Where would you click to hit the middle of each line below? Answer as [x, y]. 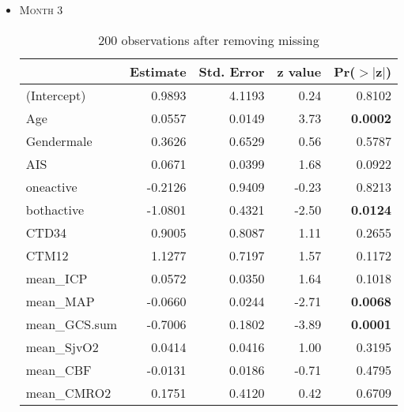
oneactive [51, 186]
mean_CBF [59, 369]
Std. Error [232, 71]
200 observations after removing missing [209, 39]
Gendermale [59, 140]
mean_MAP [60, 301]
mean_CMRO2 [68, 392]
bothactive [55, 209]
